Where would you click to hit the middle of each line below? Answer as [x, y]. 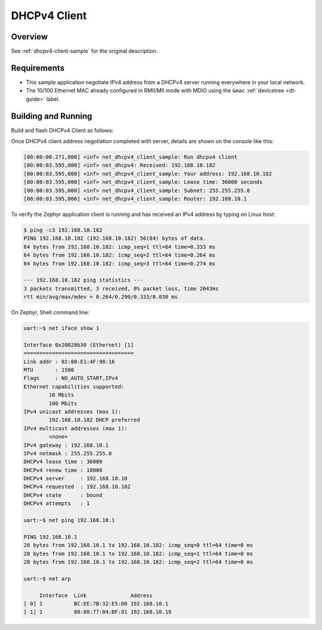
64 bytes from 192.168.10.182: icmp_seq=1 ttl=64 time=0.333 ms [120, 247]
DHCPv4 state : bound [63, 495]
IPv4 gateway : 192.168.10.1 [66, 445]
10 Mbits [61, 395]
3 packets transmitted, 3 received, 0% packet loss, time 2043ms [121, 288]
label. [53, 99]
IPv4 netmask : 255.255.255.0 [68, 453]
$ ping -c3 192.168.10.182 [63, 230]
